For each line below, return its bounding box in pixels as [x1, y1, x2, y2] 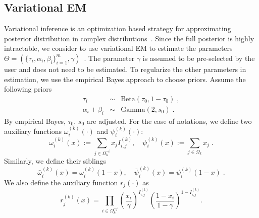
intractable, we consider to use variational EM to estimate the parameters [4, 43, 233, 53]
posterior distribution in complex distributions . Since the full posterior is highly [4, 33, 254, 43]
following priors [4, 84, 52, 94]
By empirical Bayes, [4, 115, 66, 126]
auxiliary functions [4, 126, 62, 136]
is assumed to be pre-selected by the [142, 52, 255, 63]
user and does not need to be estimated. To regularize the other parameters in [4, 63, 246, 74]
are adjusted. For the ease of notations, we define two [86, 115, 252, 126]
